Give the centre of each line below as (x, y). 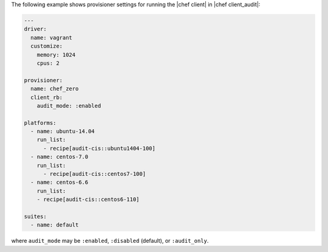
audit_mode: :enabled (69, 106)
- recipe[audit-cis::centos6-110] (88, 200)
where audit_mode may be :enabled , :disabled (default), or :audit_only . (110, 241)
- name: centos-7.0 (60, 157)
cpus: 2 (48, 63)
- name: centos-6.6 (60, 182)
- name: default (55, 225)
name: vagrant (52, 37)
